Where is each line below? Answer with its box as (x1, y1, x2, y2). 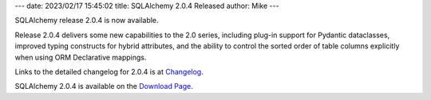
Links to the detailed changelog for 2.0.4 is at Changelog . (14, 67, 204, 76)
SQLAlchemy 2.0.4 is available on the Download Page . (14, 82, 193, 91)
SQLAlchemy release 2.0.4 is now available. (14, 16, 159, 25)
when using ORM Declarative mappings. (14, 52, 147, 62)
